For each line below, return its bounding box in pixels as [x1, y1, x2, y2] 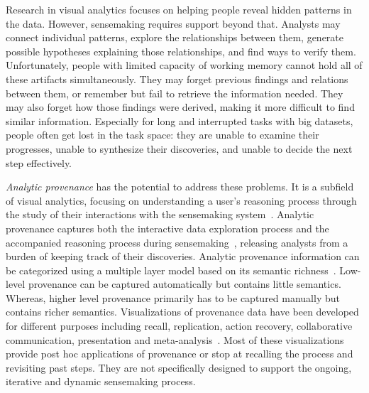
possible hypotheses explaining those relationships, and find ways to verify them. [6, 43, 356, 58]
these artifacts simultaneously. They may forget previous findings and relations [6, 71, 348, 86]
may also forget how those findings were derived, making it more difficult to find [6, 99, 355, 114]
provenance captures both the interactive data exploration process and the [6, 220, 329, 235]
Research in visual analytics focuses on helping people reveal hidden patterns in [6, 2, 352, 16]
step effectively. [6, 155, 72, 170]
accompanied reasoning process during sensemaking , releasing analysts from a [6, 235, 348, 249]
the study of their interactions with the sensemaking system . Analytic [6, 207, 314, 222]
